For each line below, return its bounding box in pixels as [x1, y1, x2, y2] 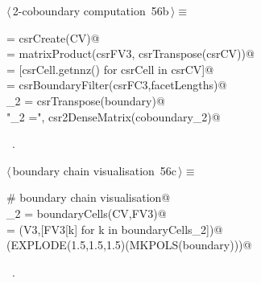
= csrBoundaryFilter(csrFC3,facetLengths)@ [6, 76, 227, 93]
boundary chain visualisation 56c [12, 162, 177, 178]
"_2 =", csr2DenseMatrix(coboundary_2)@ [6, 108, 221, 125]
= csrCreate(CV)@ [6, 29, 100, 46]
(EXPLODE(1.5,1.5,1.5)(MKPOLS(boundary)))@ [6, 236, 252, 253]
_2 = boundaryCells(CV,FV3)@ [6, 204, 167, 221]
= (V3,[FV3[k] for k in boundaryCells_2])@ [6, 220, 223, 237]
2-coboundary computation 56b [12, 2, 169, 18]
